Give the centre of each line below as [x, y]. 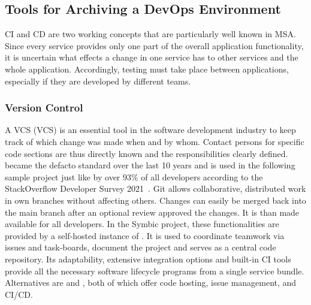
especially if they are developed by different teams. [98, 81]
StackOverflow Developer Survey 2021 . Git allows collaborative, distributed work [155, 188]
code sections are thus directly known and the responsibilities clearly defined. [147, 153]
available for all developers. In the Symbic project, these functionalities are [142, 224]
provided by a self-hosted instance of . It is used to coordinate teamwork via [145, 235]
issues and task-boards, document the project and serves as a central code [141, 247]
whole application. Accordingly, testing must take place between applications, [147, 69]
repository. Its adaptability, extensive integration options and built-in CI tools [148, 259]
